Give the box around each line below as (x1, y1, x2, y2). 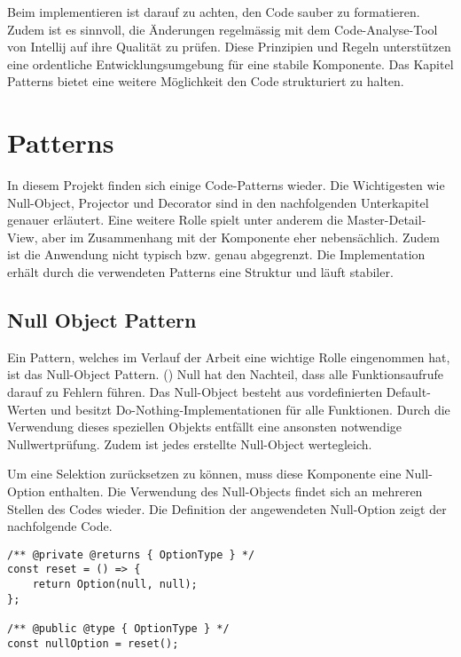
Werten (7, 400, 47, 418)
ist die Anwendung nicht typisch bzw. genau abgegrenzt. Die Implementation (7, 245, 426, 264)
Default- (386, 383, 431, 401)
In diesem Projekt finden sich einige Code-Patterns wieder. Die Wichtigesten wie (7, 176, 445, 194)
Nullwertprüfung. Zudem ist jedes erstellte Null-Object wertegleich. (7, 434, 372, 453)
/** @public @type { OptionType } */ (7, 622, 230, 636)
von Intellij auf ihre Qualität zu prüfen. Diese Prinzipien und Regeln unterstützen (7, 37, 451, 56)
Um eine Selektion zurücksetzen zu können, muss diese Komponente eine (7, 464, 402, 483)
